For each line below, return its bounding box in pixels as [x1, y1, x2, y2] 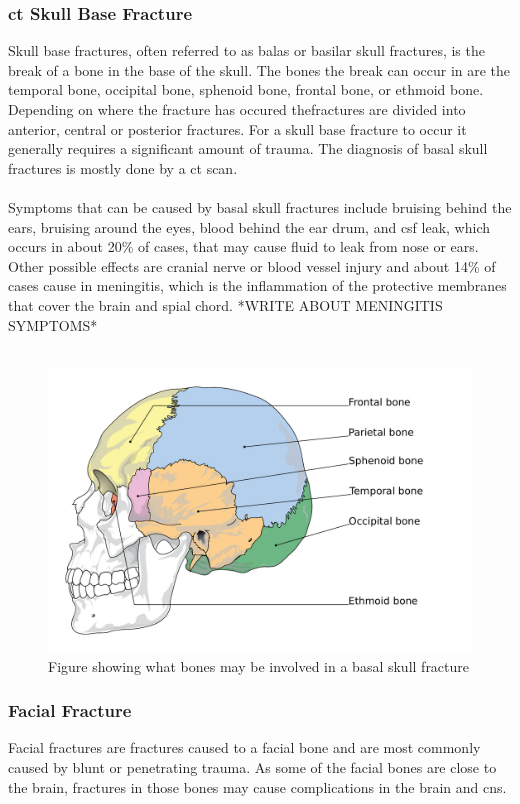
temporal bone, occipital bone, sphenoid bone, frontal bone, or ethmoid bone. [8, 79, 484, 100]
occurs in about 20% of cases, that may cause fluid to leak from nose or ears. [8, 236, 479, 257]
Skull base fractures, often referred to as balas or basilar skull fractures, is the [8, 40, 485, 61]
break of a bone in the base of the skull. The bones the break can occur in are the [8, 59, 511, 80]
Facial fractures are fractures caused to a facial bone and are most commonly [8, 737, 481, 758]
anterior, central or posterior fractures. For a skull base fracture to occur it [8, 118, 467, 139]
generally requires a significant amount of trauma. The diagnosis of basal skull [8, 138, 488, 159]
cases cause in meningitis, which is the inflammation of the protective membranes [8, 275, 507, 296]
